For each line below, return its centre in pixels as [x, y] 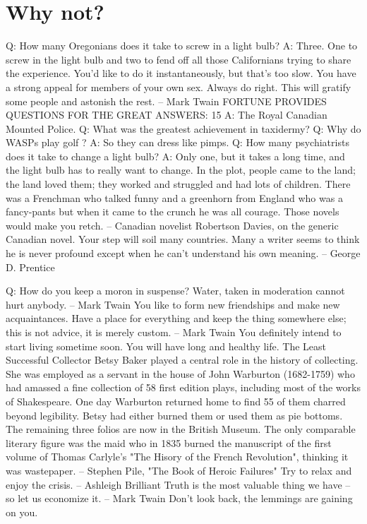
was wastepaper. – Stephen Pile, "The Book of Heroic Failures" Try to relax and [179, 470]
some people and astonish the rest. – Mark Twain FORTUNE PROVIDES [166, 101]
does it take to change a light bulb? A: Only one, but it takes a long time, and [175, 156]
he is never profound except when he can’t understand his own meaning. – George [183, 253]
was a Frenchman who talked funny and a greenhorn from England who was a [174, 197]
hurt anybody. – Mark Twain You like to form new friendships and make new [173, 304]
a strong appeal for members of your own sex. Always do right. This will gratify [179, 87]
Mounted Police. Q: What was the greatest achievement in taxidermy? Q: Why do [183, 128]
